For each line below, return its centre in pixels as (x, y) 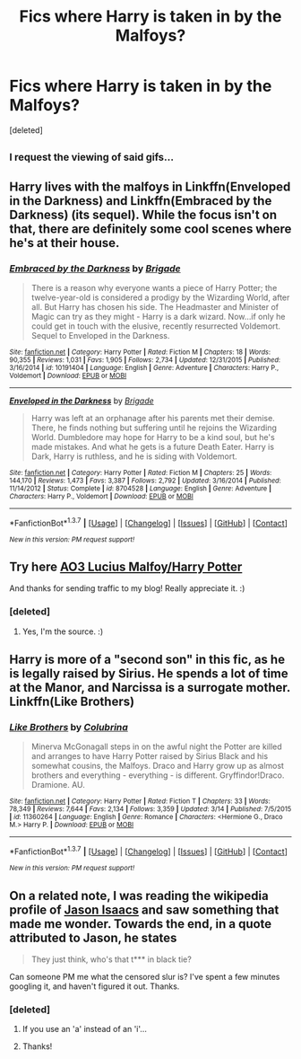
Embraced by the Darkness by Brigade (95, 269)
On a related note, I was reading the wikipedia (139, 896)
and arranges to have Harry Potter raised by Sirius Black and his (150, 756)
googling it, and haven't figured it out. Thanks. (95, 986)
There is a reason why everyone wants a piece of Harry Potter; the (154, 288)
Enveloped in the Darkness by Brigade (82, 401)
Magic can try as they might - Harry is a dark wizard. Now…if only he (158, 317)
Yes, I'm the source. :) (63, 631)
